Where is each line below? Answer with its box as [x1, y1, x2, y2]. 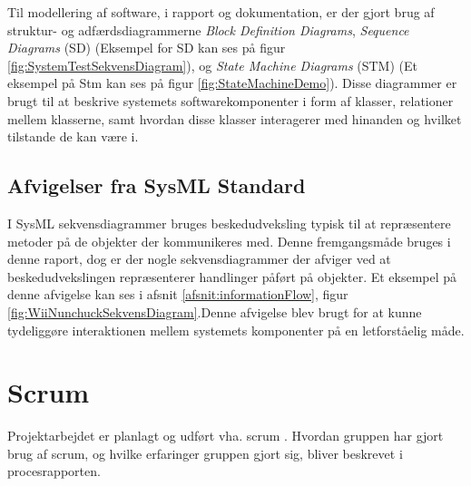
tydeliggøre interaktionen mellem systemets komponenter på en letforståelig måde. [7, 320, 465, 339]
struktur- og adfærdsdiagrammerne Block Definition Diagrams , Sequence [7, 20, 409, 39]
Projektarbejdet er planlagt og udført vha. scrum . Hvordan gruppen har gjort [7, 426, 444, 445]
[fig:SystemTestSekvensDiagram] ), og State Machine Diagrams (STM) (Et [7, 55, 417, 74]
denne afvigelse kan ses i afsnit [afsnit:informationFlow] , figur [7, 285, 348, 304]
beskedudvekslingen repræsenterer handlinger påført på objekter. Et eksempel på [7, 267, 457, 286]
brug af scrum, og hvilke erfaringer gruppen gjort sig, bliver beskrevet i [7, 443, 403, 462]
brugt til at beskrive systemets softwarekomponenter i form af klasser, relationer [7, 91, 454, 110]
